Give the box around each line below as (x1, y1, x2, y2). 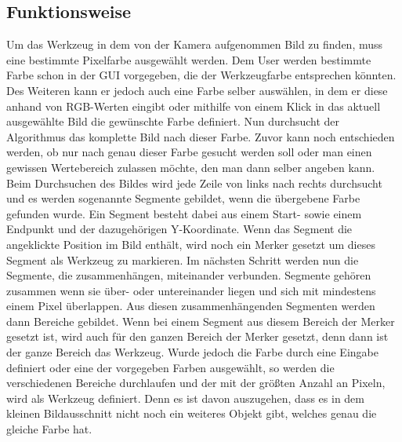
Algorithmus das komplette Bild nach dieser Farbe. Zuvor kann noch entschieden (6, 128, 395, 144)
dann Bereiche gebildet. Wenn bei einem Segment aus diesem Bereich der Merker (6, 312, 395, 329)
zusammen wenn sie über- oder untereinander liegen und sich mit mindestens (6, 282, 376, 298)
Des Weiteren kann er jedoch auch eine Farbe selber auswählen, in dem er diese (6, 82, 388, 98)
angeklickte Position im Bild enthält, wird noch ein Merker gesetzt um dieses (6, 236, 375, 252)
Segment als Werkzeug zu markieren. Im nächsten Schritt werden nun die (6, 251, 359, 268)
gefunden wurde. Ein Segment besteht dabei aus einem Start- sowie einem (6, 205, 362, 221)
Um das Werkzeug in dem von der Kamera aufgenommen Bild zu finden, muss (6, 36, 383, 53)
